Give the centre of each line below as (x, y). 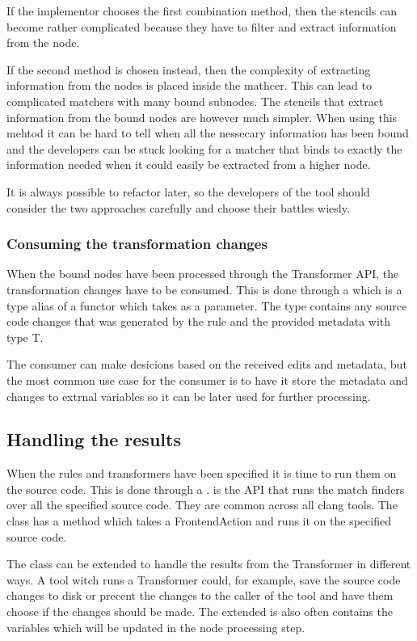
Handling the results (94, 439)
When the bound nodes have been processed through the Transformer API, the (203, 274)
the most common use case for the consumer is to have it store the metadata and (207, 380)
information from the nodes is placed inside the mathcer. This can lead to (189, 85)
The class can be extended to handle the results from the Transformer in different (209, 564)
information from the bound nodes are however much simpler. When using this (202, 117)
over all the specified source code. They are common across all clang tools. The (202, 505)
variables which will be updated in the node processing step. (156, 627)
